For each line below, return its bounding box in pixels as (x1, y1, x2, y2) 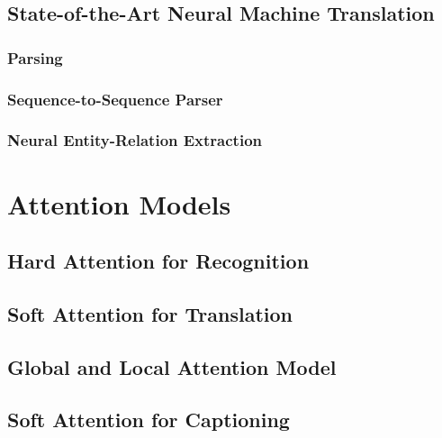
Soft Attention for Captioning (7, 406, 290, 433)
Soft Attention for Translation (7, 299, 293, 327)
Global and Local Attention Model (7, 352, 337, 380)
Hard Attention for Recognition (7, 247, 310, 275)
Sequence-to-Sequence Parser (7, 87, 223, 110)
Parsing (7, 46, 63, 68)
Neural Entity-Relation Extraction (7, 129, 263, 151)
